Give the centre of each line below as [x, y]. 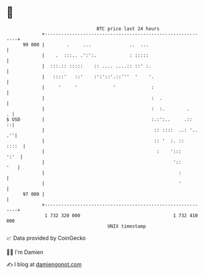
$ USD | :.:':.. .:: [99, 119]
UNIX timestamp [127, 226]
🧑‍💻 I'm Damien [25, 252]
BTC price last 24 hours [128, 29]
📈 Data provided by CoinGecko [46, 238]
